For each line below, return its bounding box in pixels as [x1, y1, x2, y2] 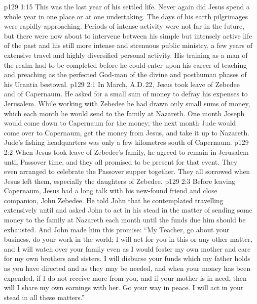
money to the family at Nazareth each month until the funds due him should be [4, 215, 246, 225]
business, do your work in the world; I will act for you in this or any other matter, [4, 234, 253, 244]
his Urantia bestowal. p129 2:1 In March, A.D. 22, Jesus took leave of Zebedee [4, 79, 240, 89]
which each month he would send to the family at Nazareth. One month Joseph [4, 108, 245, 118]
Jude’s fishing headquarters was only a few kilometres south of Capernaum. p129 [4, 137, 249, 147]
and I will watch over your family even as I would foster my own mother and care [4, 243, 251, 254]
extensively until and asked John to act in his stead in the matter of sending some [4, 205, 253, 215]
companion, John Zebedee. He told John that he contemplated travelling [4, 195, 223, 205]
